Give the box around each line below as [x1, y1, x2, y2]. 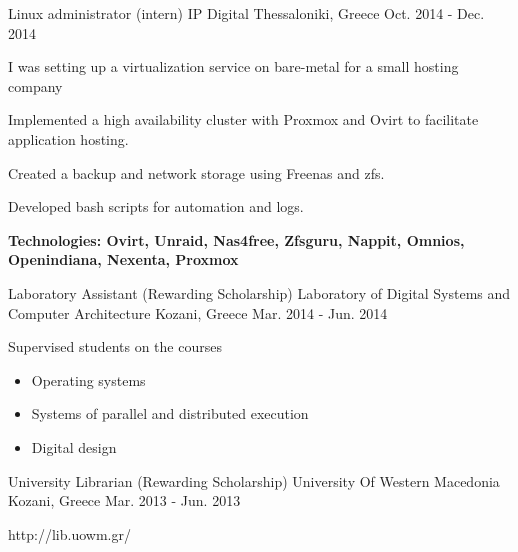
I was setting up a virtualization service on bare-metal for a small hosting [8, 56, 459, 77]
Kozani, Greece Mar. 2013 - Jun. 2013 [8, 490, 241, 511]
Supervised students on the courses [8, 336, 222, 357]
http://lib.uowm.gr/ [8, 523, 131, 544]
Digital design [31, 436, 117, 457]
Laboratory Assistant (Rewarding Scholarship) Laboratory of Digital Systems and [8, 282, 511, 303]
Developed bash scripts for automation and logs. [8, 196, 304, 217]
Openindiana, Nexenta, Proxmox [8, 249, 239, 270]
